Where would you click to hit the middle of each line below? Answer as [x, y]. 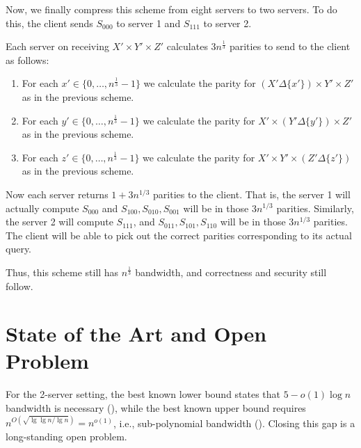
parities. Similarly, [315, 208]
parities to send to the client [290, 46]
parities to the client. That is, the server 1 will [252, 194]
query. [19, 249]
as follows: [27, 59]
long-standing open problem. [66, 436]
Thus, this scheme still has [62, 272]
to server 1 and [149, 23]
